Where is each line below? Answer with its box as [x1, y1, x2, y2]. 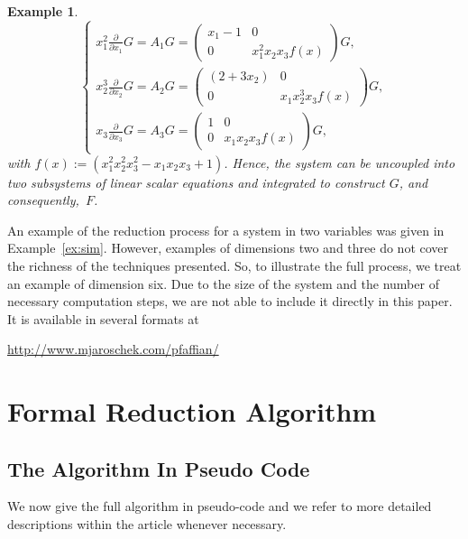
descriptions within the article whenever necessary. [7, 515, 287, 534]
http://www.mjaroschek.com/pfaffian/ [7, 339, 219, 358]
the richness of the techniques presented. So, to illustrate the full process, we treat [7, 256, 462, 274]
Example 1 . [7, 2, 78, 20]
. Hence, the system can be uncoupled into [224, 153, 455, 172]
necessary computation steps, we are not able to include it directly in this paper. [7, 292, 453, 311]
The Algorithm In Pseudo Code [7, 454, 310, 482]
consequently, [7, 191, 79, 209]
